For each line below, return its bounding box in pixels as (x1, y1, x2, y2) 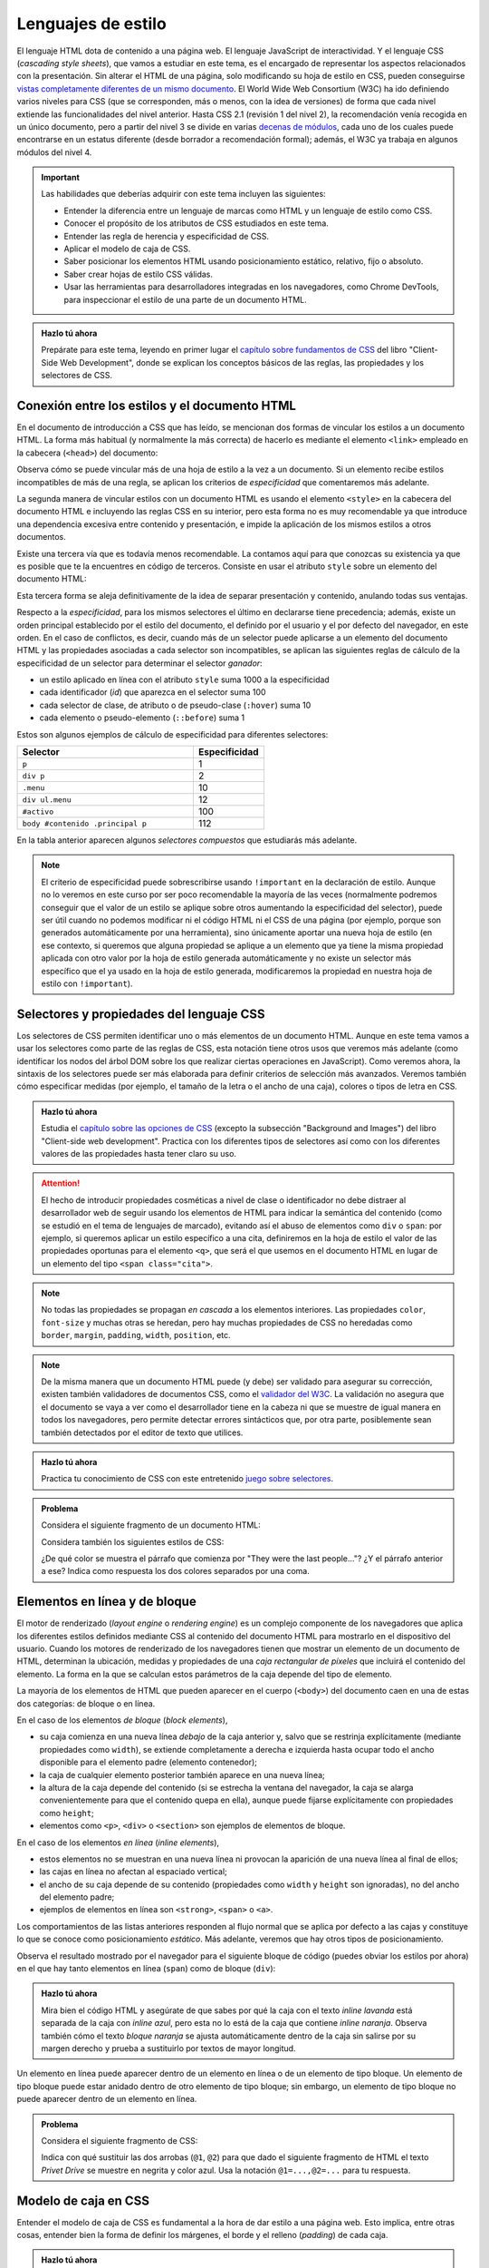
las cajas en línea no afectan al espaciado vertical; (39, 1866, 228, 1877)
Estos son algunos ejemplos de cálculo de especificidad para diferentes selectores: (16, 728, 329, 739)
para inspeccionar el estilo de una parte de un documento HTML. (63, 294, 307, 305)
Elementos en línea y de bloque (16, 1594, 197, 1609)
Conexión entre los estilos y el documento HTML (16, 397, 296, 413)
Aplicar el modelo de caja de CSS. (63, 243, 191, 254)
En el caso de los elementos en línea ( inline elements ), (16, 1837, 220, 1848)
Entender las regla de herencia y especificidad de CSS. (63, 230, 270, 241)
